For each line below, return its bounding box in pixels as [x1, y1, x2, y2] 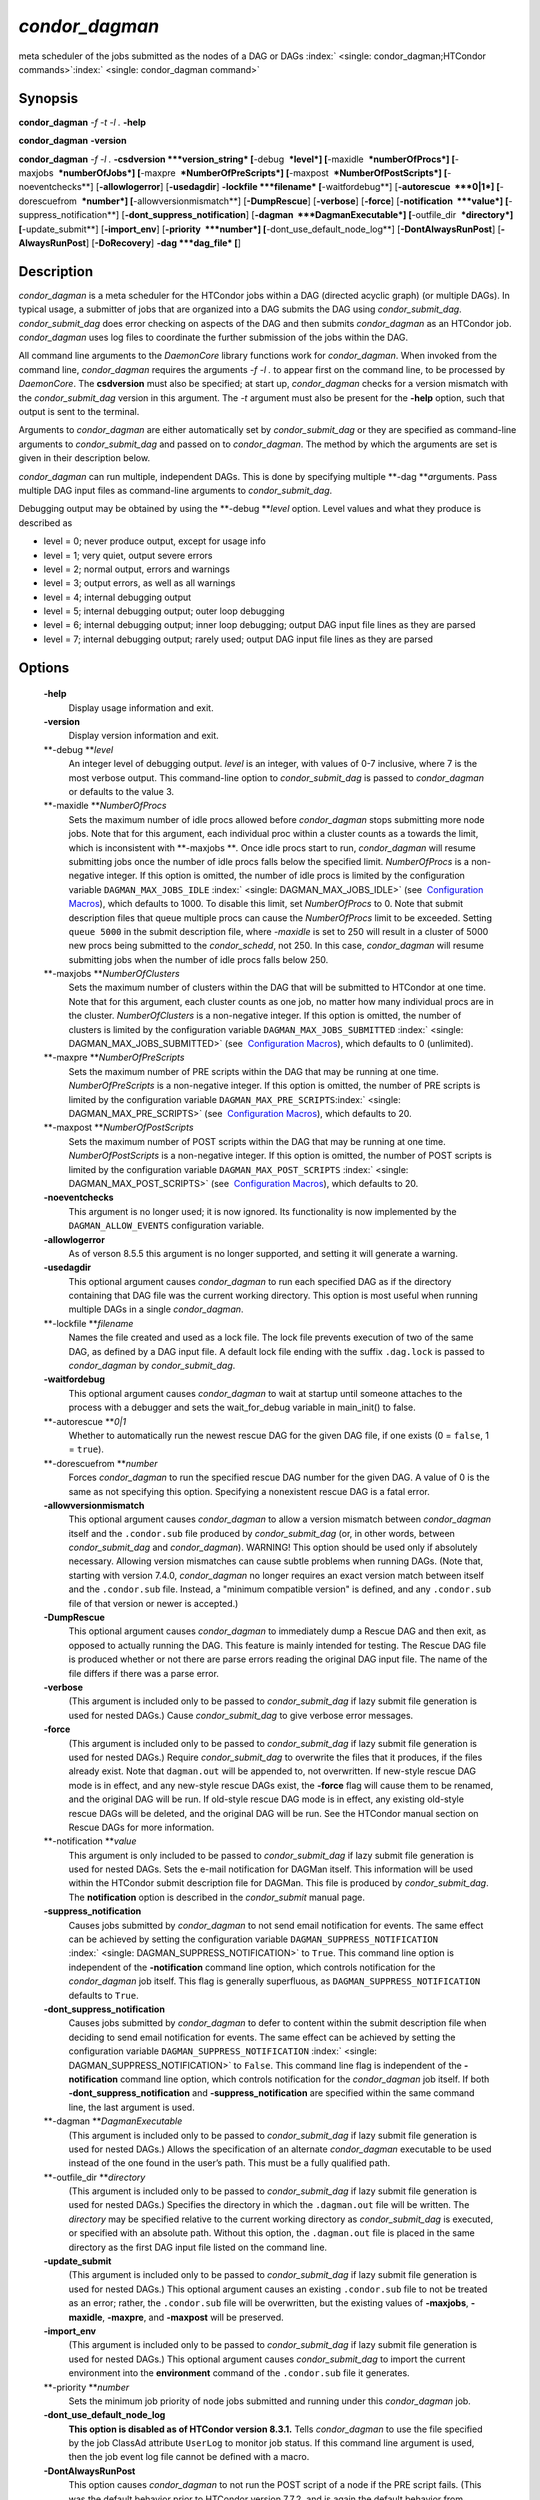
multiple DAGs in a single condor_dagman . [68, 1303, 244, 1315]
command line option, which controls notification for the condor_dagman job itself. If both [120, 2073, 490, 2085]
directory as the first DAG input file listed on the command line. [68, 2241, 328, 2253]
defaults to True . [68, 1989, 139, 2001]
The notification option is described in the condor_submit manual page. [68, 1891, 365, 1903]
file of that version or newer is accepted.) [68, 1597, 239, 1609]
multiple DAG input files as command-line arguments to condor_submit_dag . [18, 484, 333, 496]
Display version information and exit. [68, 730, 219, 742]
